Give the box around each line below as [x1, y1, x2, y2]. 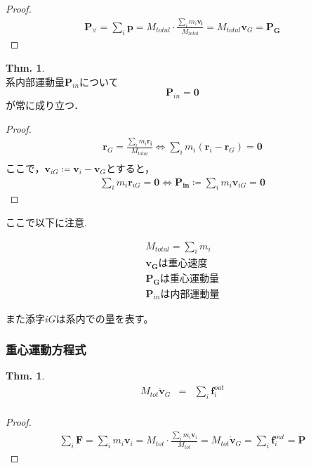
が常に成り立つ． [6, 97, 84, 112]
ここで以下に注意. [6, 214, 87, 229]
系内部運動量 [6, 74, 65, 89]
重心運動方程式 [6, 341, 86, 358]
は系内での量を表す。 [55, 311, 154, 325]
